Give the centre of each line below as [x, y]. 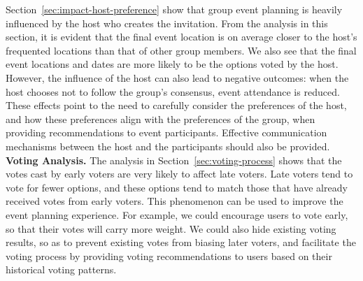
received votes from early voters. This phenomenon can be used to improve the [175, 201]
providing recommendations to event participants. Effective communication [166, 132]
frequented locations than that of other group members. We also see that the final [181, 50]
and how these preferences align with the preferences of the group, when [161, 118]
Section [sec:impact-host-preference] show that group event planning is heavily [174, 9]
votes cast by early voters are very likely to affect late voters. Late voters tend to [179, 174]
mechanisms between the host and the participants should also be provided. [168, 146]
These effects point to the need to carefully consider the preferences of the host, [176, 105]
